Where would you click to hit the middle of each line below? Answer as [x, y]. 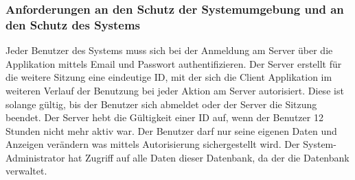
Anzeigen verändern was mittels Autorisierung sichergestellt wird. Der [153, 144]
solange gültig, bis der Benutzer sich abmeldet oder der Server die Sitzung [161, 104]
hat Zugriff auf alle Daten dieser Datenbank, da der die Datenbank [209, 157]
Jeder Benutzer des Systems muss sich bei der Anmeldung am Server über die [169, 50]
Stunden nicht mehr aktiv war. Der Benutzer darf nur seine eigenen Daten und [171, 130]
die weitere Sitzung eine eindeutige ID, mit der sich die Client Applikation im [169, 77]
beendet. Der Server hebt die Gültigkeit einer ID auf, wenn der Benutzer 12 [164, 117]
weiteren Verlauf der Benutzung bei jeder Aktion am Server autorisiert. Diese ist [175, 90]
